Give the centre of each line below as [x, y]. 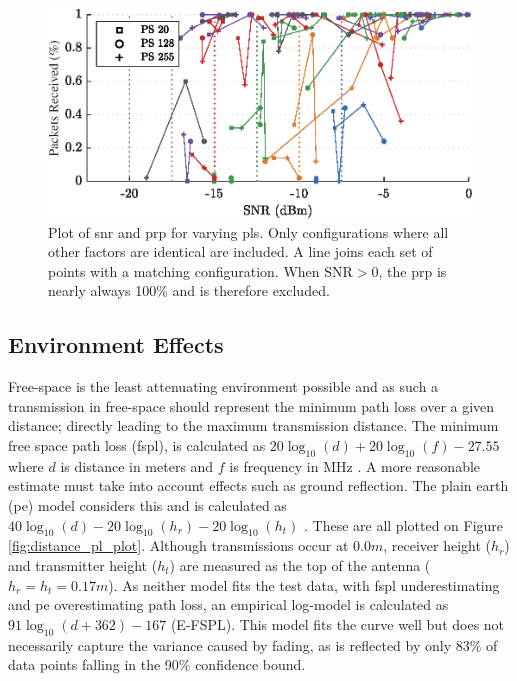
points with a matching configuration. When [184, 270]
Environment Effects [116, 344]
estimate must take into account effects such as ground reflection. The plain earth [258, 485]
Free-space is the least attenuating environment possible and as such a [223, 386]
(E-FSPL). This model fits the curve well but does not [337, 623]
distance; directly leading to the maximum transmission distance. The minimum [253, 425]
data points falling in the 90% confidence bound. [157, 664]
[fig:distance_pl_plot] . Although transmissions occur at [178, 545]
